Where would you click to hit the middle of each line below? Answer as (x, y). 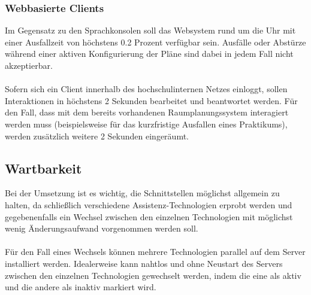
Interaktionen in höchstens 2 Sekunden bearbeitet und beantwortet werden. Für (151, 100)
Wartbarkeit (43, 168)
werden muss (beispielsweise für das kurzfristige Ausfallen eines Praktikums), (146, 124)
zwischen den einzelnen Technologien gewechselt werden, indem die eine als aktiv (153, 275)
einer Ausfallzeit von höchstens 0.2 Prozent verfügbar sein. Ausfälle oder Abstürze (155, 42)
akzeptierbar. (29, 65)
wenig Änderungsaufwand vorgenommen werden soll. (102, 228)
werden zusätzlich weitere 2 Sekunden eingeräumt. (97, 136)
